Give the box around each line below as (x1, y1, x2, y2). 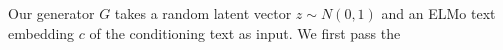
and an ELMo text (381, 3, 496, 23)
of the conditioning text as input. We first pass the (89, 22, 401, 43)
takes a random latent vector (114, 3, 292, 23)
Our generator (8, 3, 95, 23)
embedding (8, 22, 75, 43)
